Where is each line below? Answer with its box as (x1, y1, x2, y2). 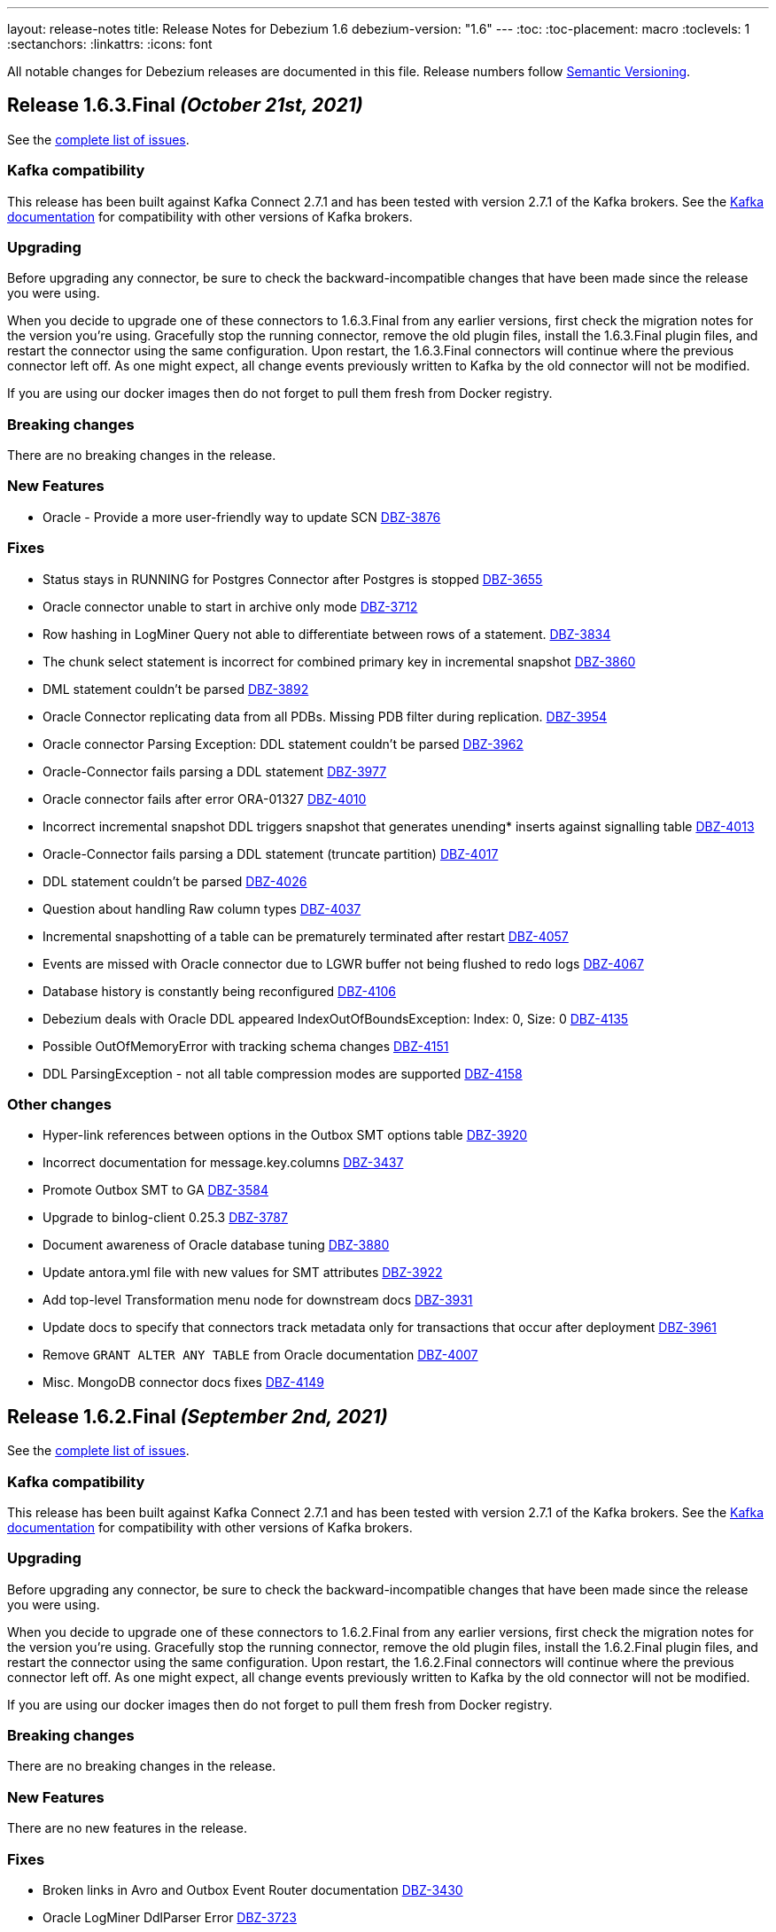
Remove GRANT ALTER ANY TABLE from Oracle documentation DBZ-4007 (43, 1347, 478, 1363)
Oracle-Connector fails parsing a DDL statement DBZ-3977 (43, 763, 387, 779)
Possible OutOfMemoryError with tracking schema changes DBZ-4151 (43, 1038, 449, 1054)
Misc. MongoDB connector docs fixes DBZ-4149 (43, 1375, 324, 1391)
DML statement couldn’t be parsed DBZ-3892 (43, 681, 309, 697)
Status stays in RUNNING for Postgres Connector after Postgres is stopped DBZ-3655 (43, 571, 543, 587)
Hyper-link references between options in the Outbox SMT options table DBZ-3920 (43, 1127, 528, 1143)
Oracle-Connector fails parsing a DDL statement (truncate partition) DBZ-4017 (43, 845, 499, 861)
